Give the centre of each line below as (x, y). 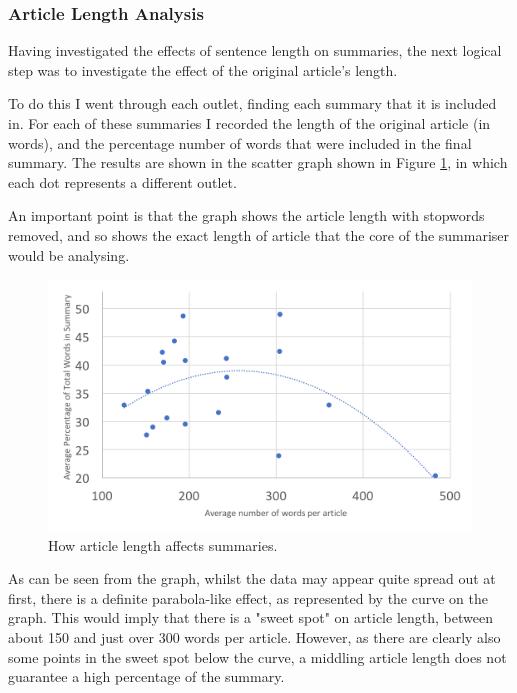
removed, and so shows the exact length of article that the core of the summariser (259, 234)
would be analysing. (69, 254)
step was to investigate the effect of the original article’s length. (203, 69)
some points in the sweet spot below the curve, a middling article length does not (257, 656)
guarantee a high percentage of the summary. (146, 676)
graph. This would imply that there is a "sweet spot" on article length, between (250, 617)
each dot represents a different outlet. (122, 181)
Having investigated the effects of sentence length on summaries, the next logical (255, 50)
